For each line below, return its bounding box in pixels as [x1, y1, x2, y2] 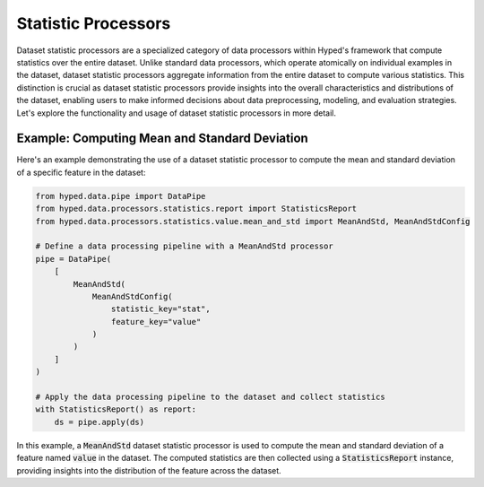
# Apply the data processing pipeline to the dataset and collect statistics [35, 392, 385, 403]
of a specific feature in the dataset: [16, 167, 146, 178]
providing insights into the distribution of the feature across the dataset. [16, 465, 281, 475]
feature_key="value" [110, 317, 202, 326]
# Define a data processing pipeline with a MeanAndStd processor [35, 241, 333, 251]
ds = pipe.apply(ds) [54, 417, 145, 427]
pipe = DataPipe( [35, 254, 112, 264]
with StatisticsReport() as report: [35, 404, 197, 414]
